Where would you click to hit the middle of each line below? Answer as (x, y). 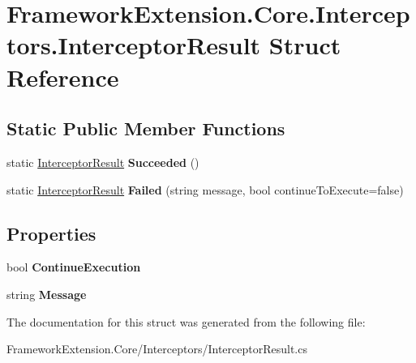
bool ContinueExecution (74, 267)
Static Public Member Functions (146, 128)
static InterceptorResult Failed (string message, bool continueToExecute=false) (205, 189)
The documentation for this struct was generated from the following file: (186, 321)
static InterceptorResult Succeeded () (103, 162)
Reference (63, 77)
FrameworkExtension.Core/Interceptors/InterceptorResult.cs (157, 349)
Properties (51, 233)
